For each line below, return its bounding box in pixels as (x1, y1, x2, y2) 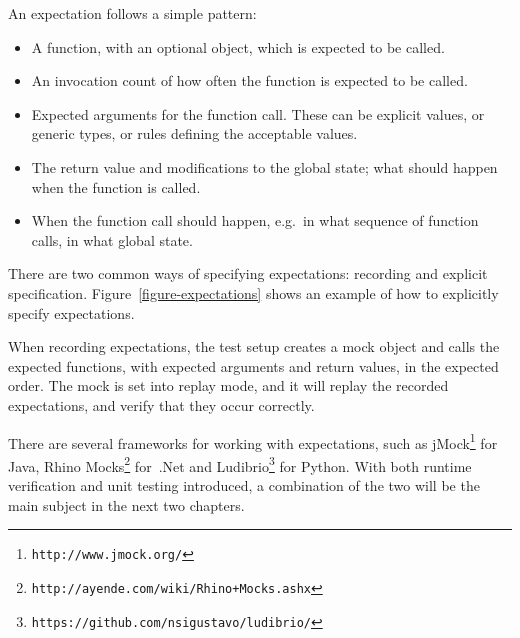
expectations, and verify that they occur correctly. (8, 394, 315, 415)
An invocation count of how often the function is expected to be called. (31, 70, 468, 91)
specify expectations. (8, 302, 135, 323)
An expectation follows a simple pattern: (8, 3, 257, 23)
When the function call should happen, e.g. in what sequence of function (31, 210, 479, 231)
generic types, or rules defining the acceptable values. (31, 123, 358, 144)
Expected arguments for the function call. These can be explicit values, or (31, 103, 485, 124)
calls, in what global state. (31, 229, 193, 250)
